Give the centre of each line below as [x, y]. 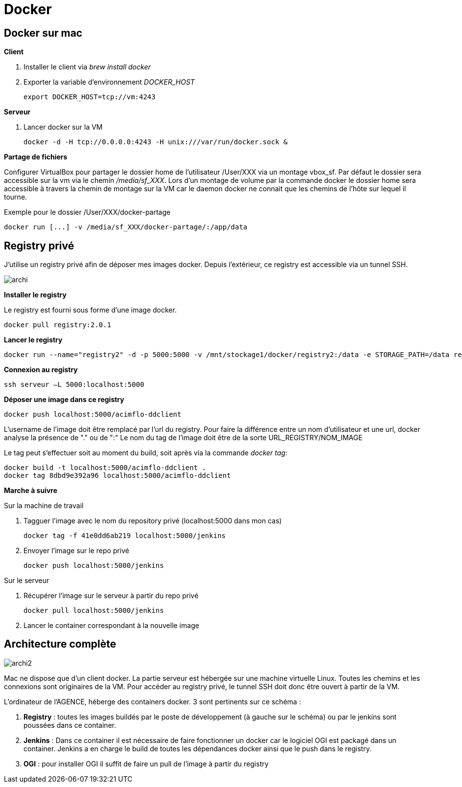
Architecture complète [60, 644]
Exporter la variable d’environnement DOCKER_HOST [109, 82]
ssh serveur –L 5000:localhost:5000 [74, 385]
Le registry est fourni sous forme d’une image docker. [90, 310]
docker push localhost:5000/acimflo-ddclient [93, 415]
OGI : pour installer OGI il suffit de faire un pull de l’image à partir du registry [146, 764]
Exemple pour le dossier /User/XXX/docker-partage [87, 212]
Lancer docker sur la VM [63, 127]
